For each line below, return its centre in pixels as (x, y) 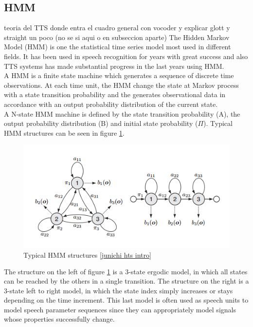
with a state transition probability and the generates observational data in (115, 94)
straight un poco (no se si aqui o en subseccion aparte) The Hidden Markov (117, 37)
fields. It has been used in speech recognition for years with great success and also (126, 56)
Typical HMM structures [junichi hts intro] (87, 255)
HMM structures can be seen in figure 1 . (64, 133)
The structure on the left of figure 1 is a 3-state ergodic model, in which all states (126, 271)
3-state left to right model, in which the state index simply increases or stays (118, 290)
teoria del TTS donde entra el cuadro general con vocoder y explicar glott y (117, 28)
